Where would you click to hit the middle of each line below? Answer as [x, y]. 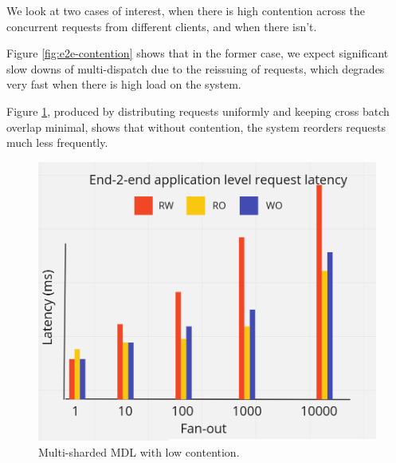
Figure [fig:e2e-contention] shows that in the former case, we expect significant [198, 53]
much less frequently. [57, 142]
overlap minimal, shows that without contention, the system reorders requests [196, 127]
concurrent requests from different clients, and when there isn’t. [162, 26]
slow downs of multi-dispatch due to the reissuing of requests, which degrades [196, 68]
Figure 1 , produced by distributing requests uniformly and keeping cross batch [198, 111]
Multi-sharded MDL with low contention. [139, 452]
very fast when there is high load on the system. [124, 84]
